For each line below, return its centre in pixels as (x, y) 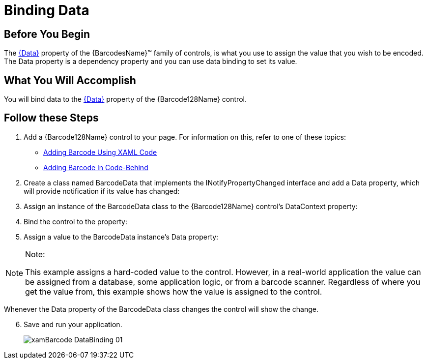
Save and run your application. (73, 324)
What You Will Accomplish (70, 80)
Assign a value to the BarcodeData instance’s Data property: (121, 237)
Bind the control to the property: (76, 221)
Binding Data (47, 10)
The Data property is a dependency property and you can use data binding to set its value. (151, 61)
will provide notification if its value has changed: (102, 191)
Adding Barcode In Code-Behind (96, 167)
